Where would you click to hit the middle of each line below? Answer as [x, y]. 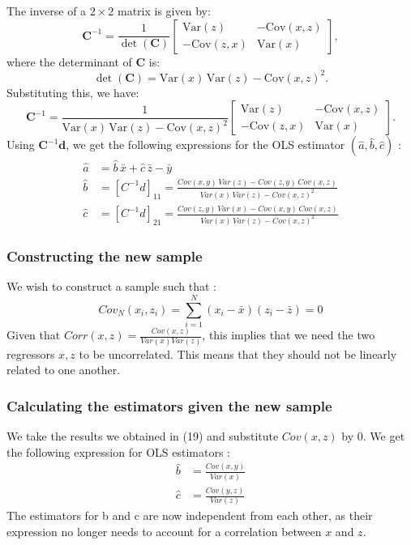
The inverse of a [47, 11]
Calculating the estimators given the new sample [169, 405]
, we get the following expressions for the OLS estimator [205, 145]
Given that [34, 335]
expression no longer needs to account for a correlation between [164, 532]
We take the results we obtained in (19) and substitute [143, 435]
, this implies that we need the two [289, 335]
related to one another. [64, 370]
